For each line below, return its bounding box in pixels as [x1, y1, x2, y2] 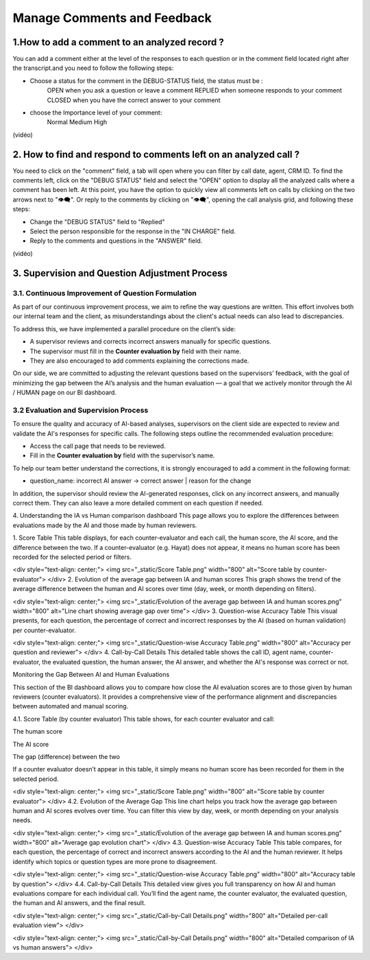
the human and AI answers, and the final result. [12, 899, 147, 907]
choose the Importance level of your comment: [29, 108, 162, 117]
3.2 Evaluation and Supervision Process [12, 405, 149, 415]
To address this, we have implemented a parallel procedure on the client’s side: [12, 324, 236, 333]
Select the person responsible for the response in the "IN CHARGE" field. [29, 227, 236, 236]
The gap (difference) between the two [12, 752, 120, 760]
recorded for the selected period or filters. [12, 553, 132, 561]
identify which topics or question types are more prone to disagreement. [12, 857, 217, 865]
